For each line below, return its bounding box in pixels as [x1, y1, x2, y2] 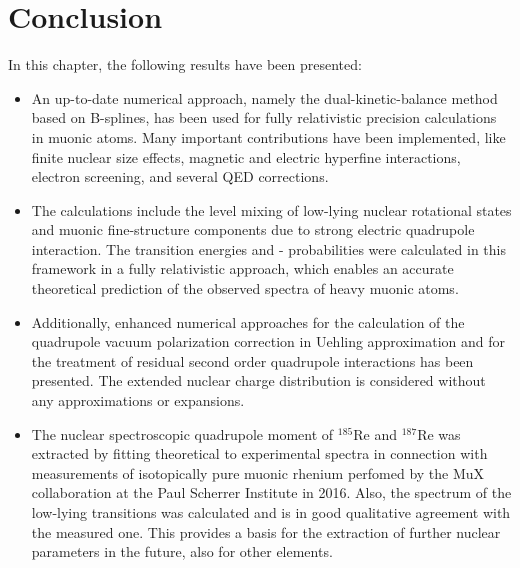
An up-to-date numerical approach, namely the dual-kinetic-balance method [31, 87, 498, 108]
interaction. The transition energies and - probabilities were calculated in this [31, 238, 506, 259]
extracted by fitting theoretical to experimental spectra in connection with [31, 443, 488, 464]
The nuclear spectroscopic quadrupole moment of [31, 423, 334, 444]
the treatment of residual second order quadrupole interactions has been [31, 350, 474, 371]
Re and [353, 423, 397, 444]
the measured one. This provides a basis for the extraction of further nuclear [31, 521, 501, 542]
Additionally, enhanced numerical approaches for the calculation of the [31, 311, 465, 332]
